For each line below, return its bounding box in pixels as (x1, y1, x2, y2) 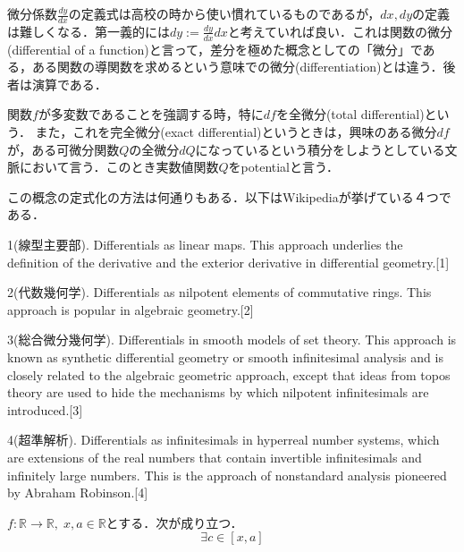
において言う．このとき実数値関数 (19, 157, 219, 176)
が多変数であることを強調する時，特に (38, 105, 264, 123)
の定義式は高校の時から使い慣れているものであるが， (68, 4, 381, 22)
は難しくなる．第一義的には (7, 21, 170, 40)
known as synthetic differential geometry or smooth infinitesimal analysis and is (7, 347, 443, 366)
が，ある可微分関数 (7, 140, 120, 158)
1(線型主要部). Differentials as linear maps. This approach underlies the (7, 235, 403, 253)
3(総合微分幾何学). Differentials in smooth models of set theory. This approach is (7, 330, 457, 349)
